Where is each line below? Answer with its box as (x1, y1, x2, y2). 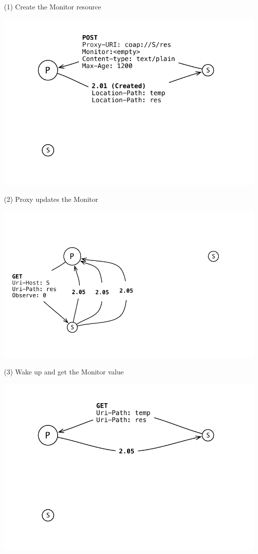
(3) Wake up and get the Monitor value (4, 367, 124, 377)
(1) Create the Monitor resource (4, 1, 101, 11)
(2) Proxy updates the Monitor (4, 193, 98, 204)
